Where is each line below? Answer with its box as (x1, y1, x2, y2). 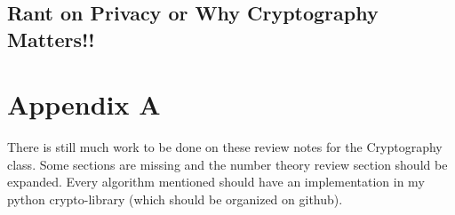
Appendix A (7, 86, 161, 123)
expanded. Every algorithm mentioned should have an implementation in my (7, 172, 425, 191)
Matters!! (7, 25, 95, 52)
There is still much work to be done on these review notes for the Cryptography (7, 138, 443, 156)
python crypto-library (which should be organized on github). (7, 190, 343, 209)
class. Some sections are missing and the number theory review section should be (7, 155, 448, 173)
